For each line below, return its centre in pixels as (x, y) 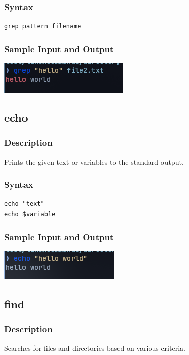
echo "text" (24, 204)
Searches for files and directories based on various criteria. (95, 348)
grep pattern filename (43, 26)
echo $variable (30, 214)
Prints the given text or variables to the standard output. (94, 162)
